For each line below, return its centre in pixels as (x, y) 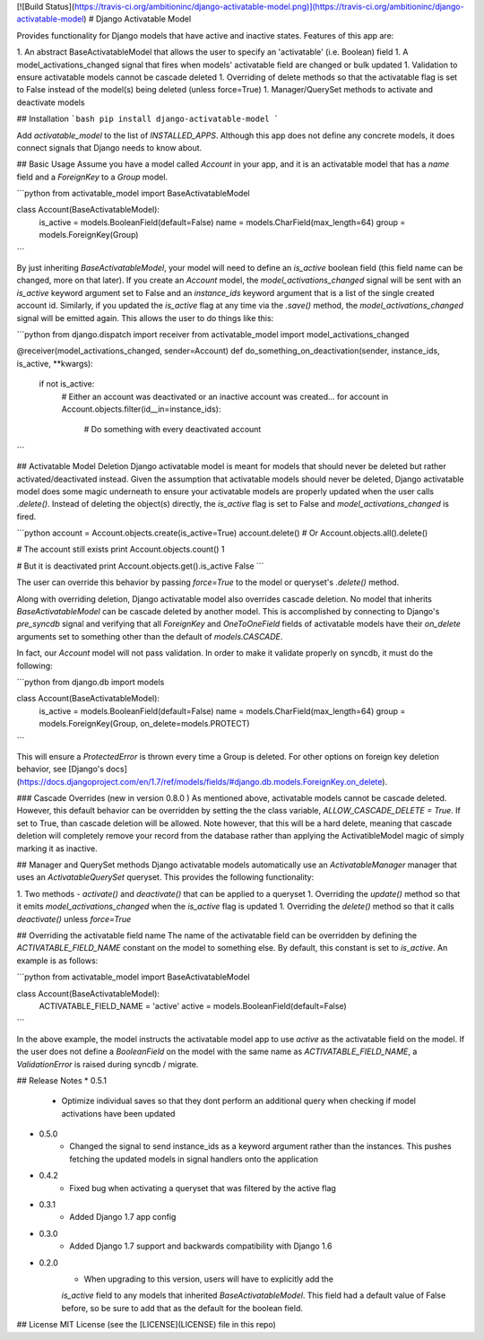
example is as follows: (57, 961)
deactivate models (51, 102)
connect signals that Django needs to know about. (109, 147)
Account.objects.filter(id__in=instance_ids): (141, 409)
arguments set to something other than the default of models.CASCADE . (150, 636)
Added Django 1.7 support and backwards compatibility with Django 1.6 (201, 1246)
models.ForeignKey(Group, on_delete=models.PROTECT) (144, 724)
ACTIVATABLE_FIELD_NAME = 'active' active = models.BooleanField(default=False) (193, 1005)
